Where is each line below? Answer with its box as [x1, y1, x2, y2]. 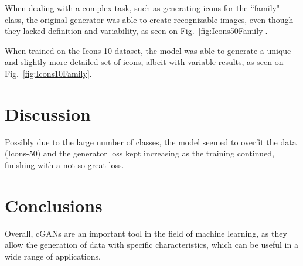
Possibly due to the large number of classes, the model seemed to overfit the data [5, 135, 297, 148]
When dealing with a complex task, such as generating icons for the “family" [5, 2, 280, 13]
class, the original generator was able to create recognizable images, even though [5, 13, 294, 25]
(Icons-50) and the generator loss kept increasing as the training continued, [5, 147, 274, 159]
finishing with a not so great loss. [5, 158, 124, 170]
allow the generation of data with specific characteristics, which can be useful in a [5, 238, 298, 251]
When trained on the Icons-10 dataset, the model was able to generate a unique [5, 44, 291, 56]
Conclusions [5, 193, 103, 217]
